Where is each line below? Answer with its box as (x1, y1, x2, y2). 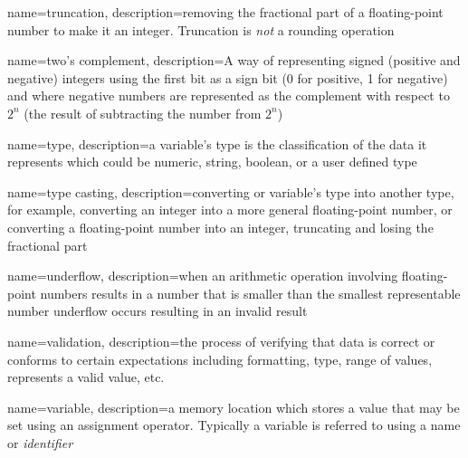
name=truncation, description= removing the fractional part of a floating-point (7, 3, 444, 21)
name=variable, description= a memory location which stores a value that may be (7, 397, 460, 416)
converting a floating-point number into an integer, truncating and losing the (7, 217, 434, 236)
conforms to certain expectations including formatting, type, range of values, (7, 349, 433, 368)
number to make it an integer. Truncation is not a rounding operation (7, 20, 395, 39)
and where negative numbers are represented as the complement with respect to (7, 86, 450, 105)
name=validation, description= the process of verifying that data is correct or (7, 331, 435, 350)
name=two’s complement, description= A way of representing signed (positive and (7, 51, 461, 70)
